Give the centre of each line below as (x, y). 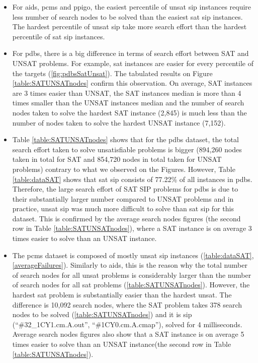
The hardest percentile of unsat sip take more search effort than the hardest (130, 26)
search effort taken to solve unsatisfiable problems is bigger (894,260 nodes (127, 149)
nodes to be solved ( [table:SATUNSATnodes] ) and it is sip (102, 314)
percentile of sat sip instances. (59, 36)
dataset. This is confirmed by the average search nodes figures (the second (126, 218)
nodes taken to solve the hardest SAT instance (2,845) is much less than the (130, 112)
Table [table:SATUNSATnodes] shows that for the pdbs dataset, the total (125, 139)
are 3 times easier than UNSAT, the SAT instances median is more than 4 (127, 93)
